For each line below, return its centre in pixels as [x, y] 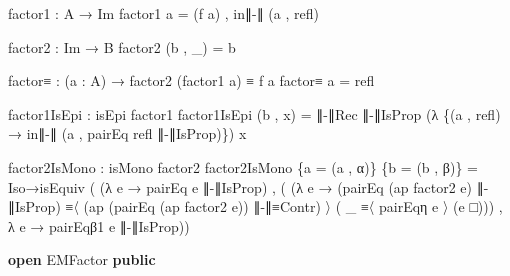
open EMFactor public [82, 259]
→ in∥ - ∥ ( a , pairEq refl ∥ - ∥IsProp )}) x [127, 133]
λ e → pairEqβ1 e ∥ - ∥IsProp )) [99, 225]
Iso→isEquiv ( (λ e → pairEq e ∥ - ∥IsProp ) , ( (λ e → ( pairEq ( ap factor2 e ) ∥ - [248, 186]
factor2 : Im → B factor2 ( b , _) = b [122, 46]
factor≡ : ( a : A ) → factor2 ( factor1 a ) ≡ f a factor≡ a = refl [191, 80]
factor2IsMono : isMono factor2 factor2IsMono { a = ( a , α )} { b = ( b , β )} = [243, 166]
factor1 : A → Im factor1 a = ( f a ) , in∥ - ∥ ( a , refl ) [163, 13]
